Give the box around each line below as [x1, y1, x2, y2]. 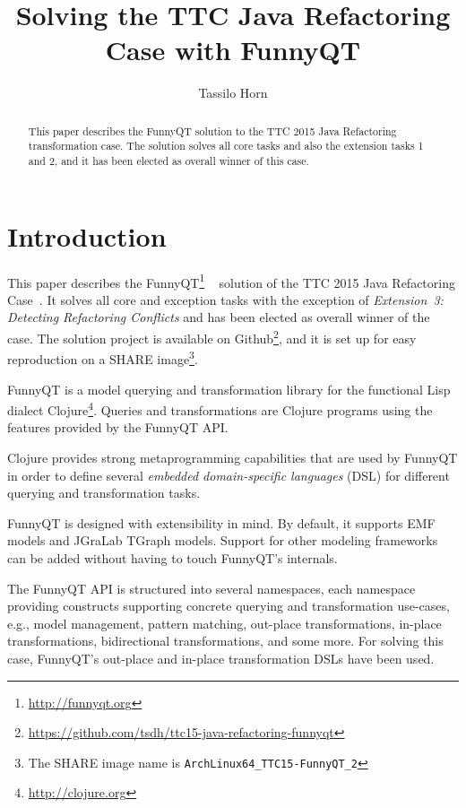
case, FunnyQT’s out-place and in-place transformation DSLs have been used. [7, 648, 435, 667]
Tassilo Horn [198, 83, 268, 102]
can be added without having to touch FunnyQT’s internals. [7, 548, 338, 567]
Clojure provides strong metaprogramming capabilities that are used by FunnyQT [7, 447, 458, 466]
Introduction [7, 217, 167, 254]
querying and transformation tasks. [7, 483, 201, 502]
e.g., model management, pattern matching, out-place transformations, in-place [7, 613, 442, 632]
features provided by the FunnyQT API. [7, 418, 229, 437]
